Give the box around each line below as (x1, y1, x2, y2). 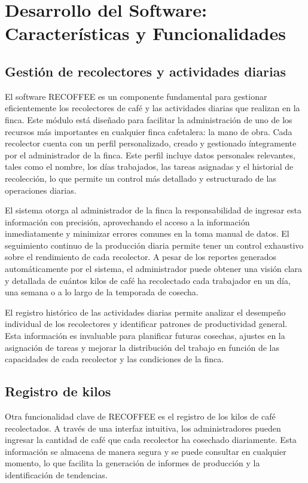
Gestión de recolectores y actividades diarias (5, 62, 286, 80)
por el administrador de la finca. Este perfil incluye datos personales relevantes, (5, 148, 295, 161)
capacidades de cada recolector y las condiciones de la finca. (5, 353, 224, 365)
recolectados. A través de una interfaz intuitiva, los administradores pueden (5, 421, 281, 434)
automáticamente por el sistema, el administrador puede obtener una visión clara (5, 262, 303, 275)
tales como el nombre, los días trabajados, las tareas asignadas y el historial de (5, 160, 294, 173)
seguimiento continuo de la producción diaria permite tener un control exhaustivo (5, 239, 304, 251)
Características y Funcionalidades (5, 21, 286, 45)
